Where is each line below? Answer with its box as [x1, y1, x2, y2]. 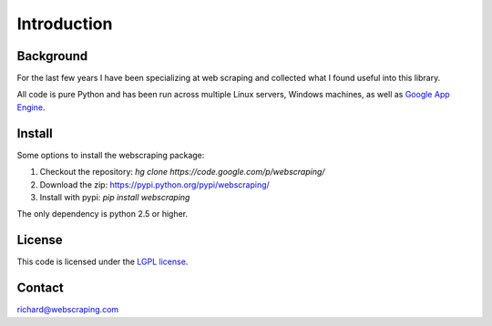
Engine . [16, 101, 46, 113]
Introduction [16, 14, 113, 34]
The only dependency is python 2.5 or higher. [16, 209, 189, 219]
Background [16, 48, 88, 64]
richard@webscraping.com [16, 304, 119, 315]
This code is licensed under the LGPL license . [16, 256, 189, 268]
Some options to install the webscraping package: [16, 149, 205, 160]
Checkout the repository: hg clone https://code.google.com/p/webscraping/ [39, 167, 325, 178]
